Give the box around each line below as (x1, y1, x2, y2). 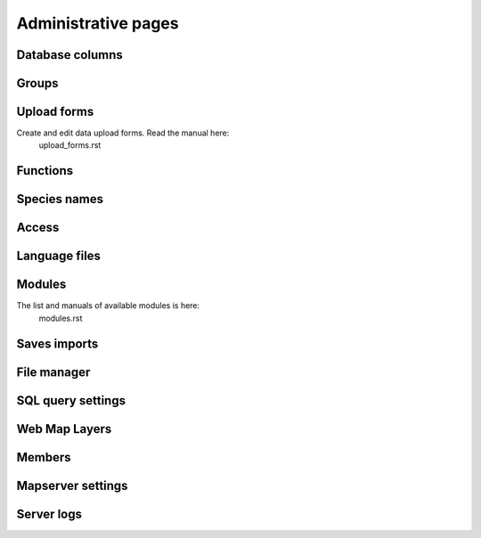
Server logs (16, 506, 82, 521)
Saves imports (16, 336, 99, 351)
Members (16, 450, 71, 465)
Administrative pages (16, 13, 179, 33)
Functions (16, 163, 74, 178)
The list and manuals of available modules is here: (16, 300, 200, 311)
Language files (16, 249, 102, 264)
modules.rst (38, 313, 83, 323)
